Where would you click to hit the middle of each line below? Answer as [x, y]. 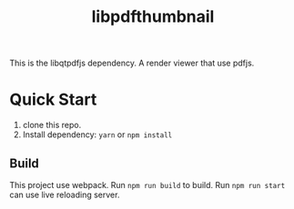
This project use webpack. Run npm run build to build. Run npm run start [147, 184]
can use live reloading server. [65, 194]
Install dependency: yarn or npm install [97, 134]
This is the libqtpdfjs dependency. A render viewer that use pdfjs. [132, 63]
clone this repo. [52, 125]
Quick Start [53, 100]
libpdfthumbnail [153, 17]
